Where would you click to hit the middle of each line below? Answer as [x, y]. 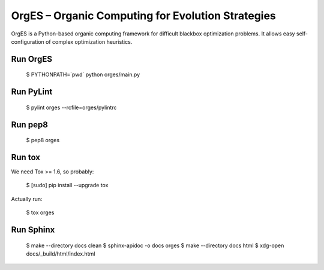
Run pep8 [29, 124]
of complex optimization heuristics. [89, 41]
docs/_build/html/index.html [61, 254]
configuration [28, 41]
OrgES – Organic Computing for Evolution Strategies [143, 16]
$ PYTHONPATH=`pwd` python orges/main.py [83, 74]
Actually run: [27, 199]
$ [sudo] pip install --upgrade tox [67, 185]
